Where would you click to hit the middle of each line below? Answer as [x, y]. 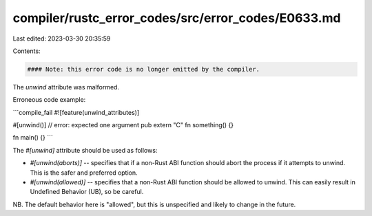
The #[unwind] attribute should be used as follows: [85, 150]
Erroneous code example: [49, 100]
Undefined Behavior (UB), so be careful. [87, 192]
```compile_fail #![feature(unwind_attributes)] [76, 112]
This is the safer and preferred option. [84, 173]
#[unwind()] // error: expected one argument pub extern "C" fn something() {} [123, 125]
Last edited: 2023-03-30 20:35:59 [62, 39]
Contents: [27, 51]
